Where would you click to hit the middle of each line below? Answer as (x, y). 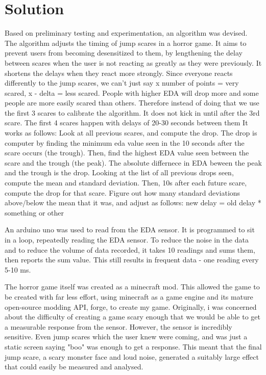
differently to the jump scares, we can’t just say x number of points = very (122, 83)
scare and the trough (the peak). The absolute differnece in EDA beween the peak (133, 162)
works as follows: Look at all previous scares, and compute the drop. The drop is (131, 133)
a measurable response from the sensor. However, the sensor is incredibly (118, 326)
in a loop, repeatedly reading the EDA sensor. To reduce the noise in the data (127, 239)
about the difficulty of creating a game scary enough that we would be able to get (133, 317)
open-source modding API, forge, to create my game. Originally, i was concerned (131, 306)
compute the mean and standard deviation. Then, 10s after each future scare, (126, 183)
